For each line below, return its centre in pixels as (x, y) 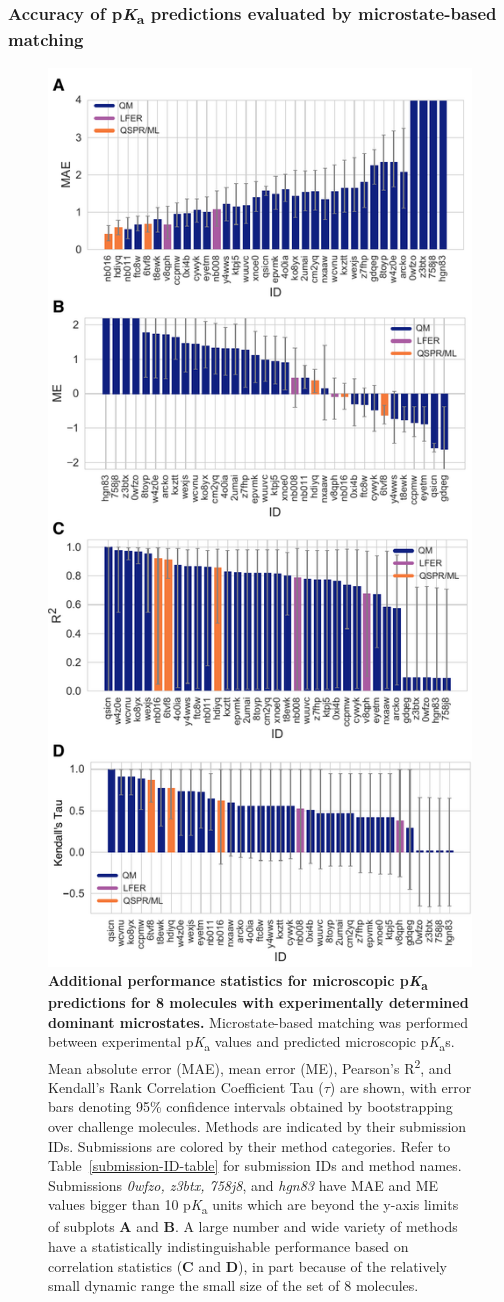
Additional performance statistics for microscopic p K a (238, 981)
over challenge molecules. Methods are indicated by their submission (257, 1125)
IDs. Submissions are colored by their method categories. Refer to (249, 1145)
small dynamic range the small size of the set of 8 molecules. (233, 1285)
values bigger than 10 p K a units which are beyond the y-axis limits (253, 1206)
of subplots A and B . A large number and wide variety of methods (253, 1226)
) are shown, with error (400, 1086)
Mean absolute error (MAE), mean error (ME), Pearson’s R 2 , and (250, 1066)
